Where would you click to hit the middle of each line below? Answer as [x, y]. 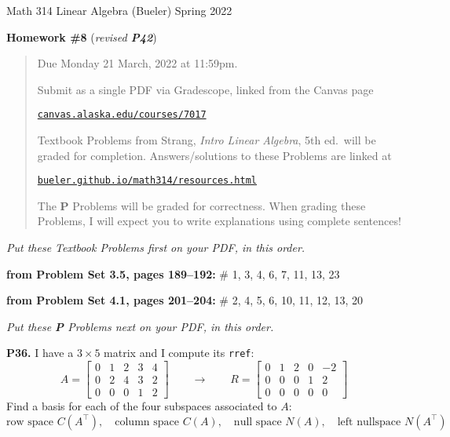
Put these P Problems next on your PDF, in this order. [140, 326]
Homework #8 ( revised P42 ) [82, 36]
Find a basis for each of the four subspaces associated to [142, 406]
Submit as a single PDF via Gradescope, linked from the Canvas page [205, 89]
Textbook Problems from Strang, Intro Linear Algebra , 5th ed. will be [207, 140]
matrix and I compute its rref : [179, 353]
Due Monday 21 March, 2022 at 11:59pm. [137, 63]
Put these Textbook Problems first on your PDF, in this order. [156, 248]
